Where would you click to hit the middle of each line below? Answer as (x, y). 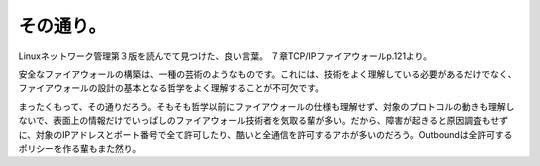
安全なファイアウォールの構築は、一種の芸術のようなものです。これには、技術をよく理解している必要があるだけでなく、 (267, 74)
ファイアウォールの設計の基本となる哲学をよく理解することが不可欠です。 (171, 88)
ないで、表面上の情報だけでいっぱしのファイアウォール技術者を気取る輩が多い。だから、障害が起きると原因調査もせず (263, 121)
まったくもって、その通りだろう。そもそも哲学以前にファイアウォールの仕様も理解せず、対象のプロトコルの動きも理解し (266, 106)
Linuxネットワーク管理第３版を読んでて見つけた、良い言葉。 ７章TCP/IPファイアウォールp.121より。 (225, 56)
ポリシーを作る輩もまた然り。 (80, 148)
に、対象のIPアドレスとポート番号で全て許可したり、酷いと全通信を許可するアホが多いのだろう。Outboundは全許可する (265, 134)
